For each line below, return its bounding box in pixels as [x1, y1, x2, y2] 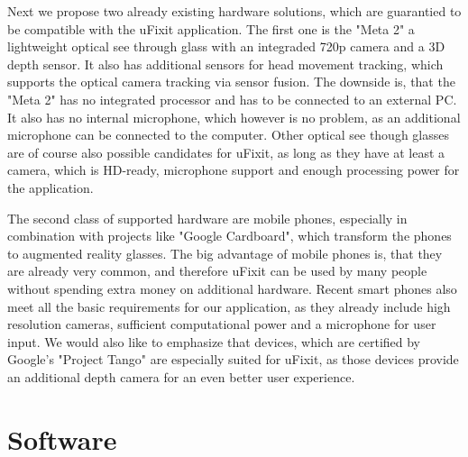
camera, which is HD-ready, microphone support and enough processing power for [7, 160, 460, 179]
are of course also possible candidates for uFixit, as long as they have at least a [7, 142, 445, 161]
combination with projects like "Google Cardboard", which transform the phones [7, 226, 452, 245]
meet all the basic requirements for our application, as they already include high [7, 297, 451, 315]
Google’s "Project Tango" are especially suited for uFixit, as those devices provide [7, 350, 459, 369]
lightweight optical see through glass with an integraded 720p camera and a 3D [7, 37, 445, 56]
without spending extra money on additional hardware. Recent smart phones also [7, 279, 457, 297]
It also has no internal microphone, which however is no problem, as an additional [7, 107, 461, 126]
